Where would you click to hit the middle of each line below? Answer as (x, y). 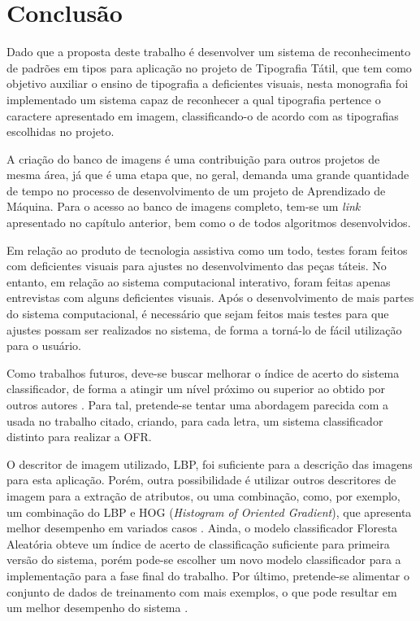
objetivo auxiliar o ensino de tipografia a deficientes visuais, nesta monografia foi (208, 83)
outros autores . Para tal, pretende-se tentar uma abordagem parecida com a (198, 405)
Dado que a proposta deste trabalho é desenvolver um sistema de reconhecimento (209, 52)
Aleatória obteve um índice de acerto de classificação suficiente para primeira (198, 543)
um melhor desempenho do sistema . (97, 608)
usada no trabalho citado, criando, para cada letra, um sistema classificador (195, 420)
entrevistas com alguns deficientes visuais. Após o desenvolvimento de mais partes (210, 297)
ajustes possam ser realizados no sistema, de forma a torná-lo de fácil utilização (204, 329)
